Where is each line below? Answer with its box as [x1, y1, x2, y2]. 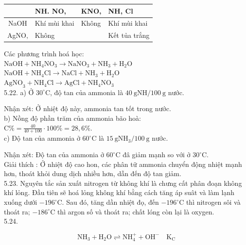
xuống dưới [4, 197, 37, 207]
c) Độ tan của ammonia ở [4, 133, 80, 143]
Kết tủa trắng [108, 30, 150, 40]
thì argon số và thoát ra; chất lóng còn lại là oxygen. [57, 206, 214, 216]
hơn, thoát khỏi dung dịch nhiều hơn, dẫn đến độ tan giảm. [4, 168, 181, 179]
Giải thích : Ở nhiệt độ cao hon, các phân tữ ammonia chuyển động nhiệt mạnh [4, 159, 242, 169]
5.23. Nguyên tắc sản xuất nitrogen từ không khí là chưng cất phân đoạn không [4, 178, 242, 188]
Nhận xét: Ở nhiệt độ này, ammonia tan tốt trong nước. [4, 103, 171, 114]
